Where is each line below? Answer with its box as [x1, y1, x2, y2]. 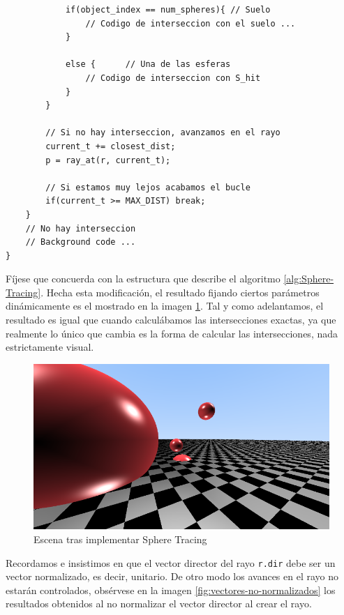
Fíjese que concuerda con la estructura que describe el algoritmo [6, 271, 281, 286]
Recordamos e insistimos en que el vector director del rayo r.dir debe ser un [6, 555, 336, 570]
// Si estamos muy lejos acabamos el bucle [45, 182, 250, 192]
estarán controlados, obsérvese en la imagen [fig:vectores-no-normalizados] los [6, 582, 336, 597]
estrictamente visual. [6, 340, 94, 354]
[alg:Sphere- [283, 271, 334, 286]
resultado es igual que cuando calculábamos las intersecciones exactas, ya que [6, 312, 336, 327]
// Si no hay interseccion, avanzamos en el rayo [45, 128, 281, 138]
